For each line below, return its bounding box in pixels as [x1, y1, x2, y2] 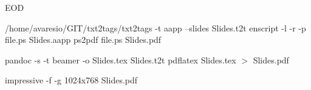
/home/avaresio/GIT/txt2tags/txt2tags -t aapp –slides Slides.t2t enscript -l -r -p [5, 21, 306, 34]
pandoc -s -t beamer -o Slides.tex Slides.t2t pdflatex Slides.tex [5, 53, 236, 66]
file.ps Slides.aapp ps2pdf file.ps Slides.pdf [5, 33, 162, 46]
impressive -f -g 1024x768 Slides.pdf [5, 74, 138, 86]
